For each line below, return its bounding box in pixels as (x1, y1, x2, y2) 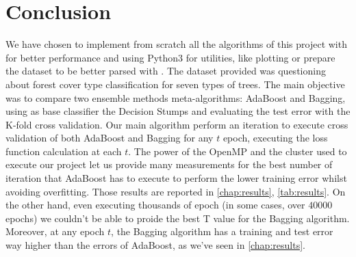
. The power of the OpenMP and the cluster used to (128, 144, 347, 158)
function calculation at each (5, 144, 122, 158)
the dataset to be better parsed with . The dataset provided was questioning (5, 64, 326, 78)
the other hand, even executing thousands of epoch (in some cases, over (5, 198, 305, 212)
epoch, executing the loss (222, 131, 328, 145)
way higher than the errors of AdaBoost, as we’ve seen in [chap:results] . (5, 238, 305, 252)
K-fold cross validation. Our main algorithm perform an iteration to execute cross (5, 117, 348, 131)
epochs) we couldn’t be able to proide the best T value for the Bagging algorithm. (5, 211, 350, 225)
